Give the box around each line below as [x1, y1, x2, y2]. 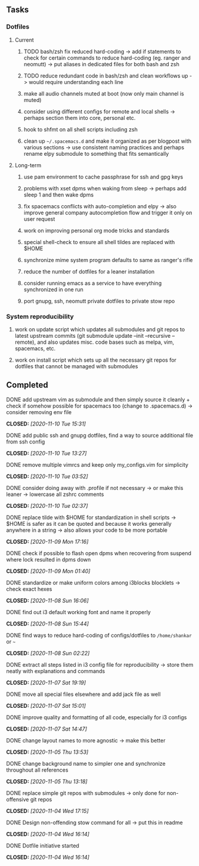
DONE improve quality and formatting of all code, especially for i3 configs [6, 713, 187, 721]
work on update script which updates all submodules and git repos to [14, 325, 185, 333]
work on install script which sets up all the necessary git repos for [14, 356, 177, 363]
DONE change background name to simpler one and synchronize [6, 760, 166, 767]
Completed [6, 380, 49, 390]
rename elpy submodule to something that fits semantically [23, 150, 169, 157]
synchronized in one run [23, 286, 83, 293]
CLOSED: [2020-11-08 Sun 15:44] [6, 620, 89, 627]
